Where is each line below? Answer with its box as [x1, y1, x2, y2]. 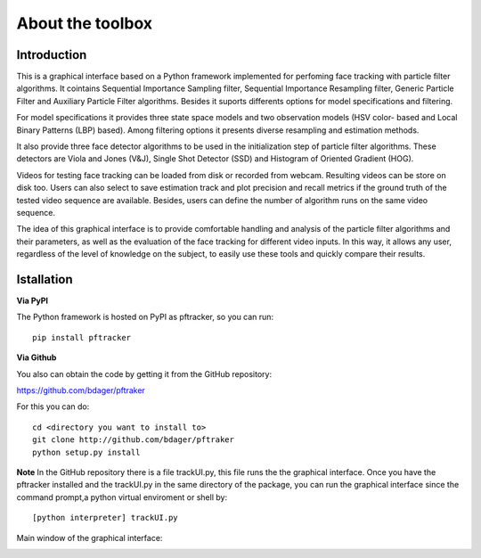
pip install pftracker [32, 332, 132, 342]
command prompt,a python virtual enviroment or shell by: [16, 491, 227, 503]
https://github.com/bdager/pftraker [16, 385, 146, 396]
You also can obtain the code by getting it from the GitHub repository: [16, 368, 272, 379]
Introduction [16, 47, 87, 62]
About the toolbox [16, 13, 153, 33]
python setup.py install [32, 447, 141, 457]
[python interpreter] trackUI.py [32, 513, 178, 523]
